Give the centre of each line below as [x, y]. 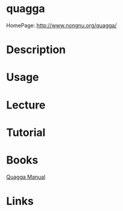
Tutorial [26, 132]
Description [36, 50]
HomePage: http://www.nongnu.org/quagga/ [61, 25]
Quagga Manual [26, 177]
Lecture [26, 105]
